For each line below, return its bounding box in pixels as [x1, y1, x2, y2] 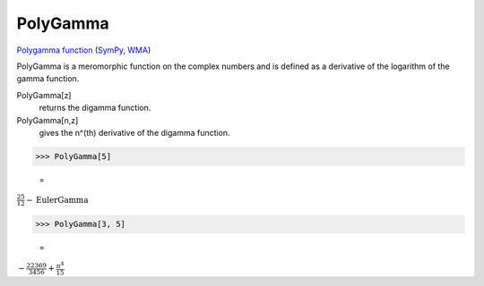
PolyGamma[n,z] [16, 114, 79, 125]
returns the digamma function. [39, 103, 151, 114]
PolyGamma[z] [16, 89, 72, 100]
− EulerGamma [26, 195, 89, 205]
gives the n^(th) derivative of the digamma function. [39, 127, 230, 138]
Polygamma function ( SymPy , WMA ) [16, 45, 151, 55]
